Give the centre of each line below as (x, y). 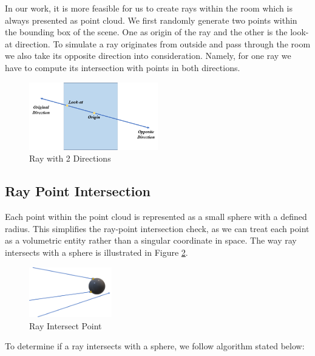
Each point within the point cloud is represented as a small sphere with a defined (156, 217)
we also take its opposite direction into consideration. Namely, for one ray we (148, 56)
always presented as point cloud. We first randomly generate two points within (151, 20)
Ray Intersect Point (66, 325)
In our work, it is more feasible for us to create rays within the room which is (149, 8)
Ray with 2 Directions (70, 158)
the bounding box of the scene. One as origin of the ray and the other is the (146, 32)
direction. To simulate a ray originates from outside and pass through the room (163, 43)
